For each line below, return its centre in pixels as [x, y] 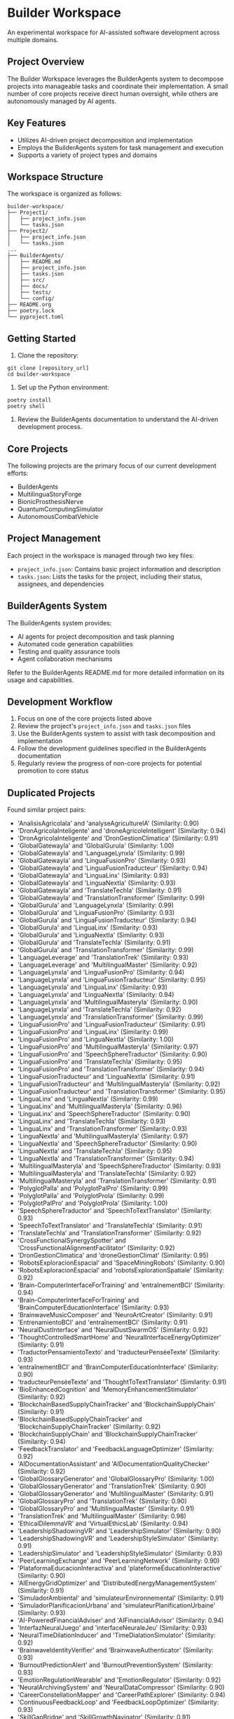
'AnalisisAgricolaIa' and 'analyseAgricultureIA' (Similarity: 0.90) [108, 823]
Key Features [37, 123]
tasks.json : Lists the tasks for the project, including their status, [110, 576]
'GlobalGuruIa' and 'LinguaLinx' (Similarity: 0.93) [88, 928]
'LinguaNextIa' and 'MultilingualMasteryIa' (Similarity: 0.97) [103, 1136]
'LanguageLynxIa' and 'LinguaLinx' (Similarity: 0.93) [92, 987]
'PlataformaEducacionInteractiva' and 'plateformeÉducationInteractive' [120, 1568]
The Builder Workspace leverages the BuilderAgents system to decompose [116, 79]
